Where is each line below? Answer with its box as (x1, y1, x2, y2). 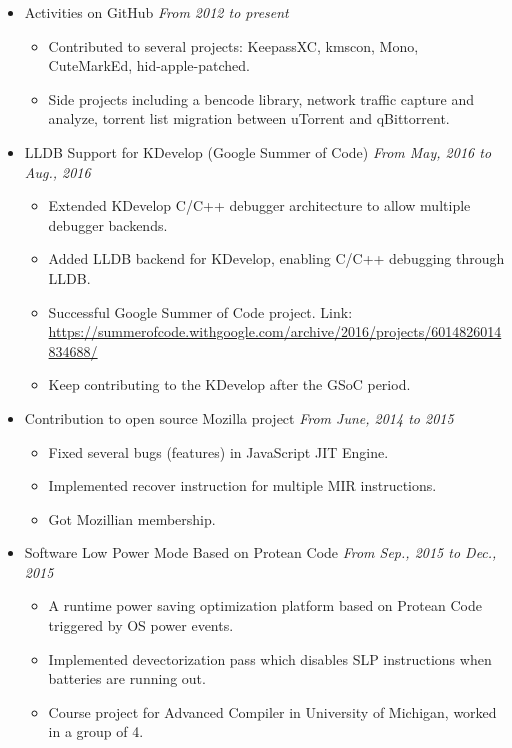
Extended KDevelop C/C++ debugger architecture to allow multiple (48, 195, 471, 216)
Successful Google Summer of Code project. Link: (48, 301, 353, 322)
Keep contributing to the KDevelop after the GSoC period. (48, 374, 411, 395)
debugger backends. (48, 214, 168, 235)
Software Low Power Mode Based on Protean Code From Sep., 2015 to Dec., (24, 542, 497, 563)
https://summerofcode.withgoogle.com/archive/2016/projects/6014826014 (48, 321, 502, 342)
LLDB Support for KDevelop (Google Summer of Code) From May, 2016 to (24, 141, 492, 162)
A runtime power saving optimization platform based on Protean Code (48, 595, 482, 616)
